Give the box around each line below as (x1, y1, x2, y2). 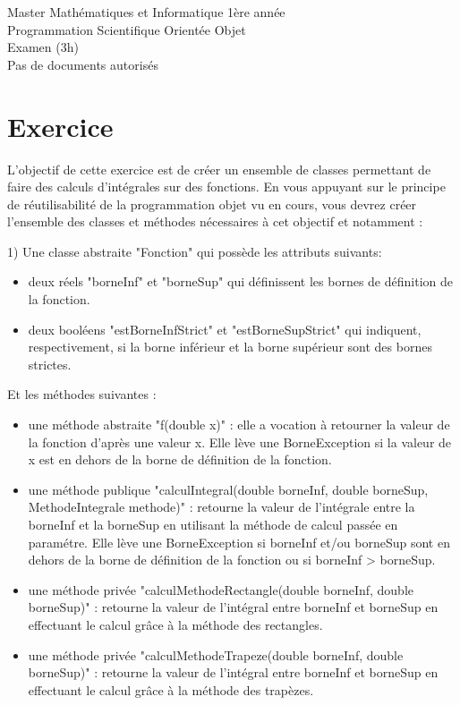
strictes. (28, 354, 72, 373)
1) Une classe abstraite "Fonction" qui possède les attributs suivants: (7, 242, 382, 260)
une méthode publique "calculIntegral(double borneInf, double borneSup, (28, 480, 429, 498)
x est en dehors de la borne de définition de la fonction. (28, 450, 332, 469)
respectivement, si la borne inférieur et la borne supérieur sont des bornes (28, 337, 432, 356)
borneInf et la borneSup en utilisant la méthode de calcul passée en (28, 515, 398, 533)
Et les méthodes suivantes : (7, 385, 157, 403)
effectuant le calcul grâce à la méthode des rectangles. (28, 615, 323, 633)
